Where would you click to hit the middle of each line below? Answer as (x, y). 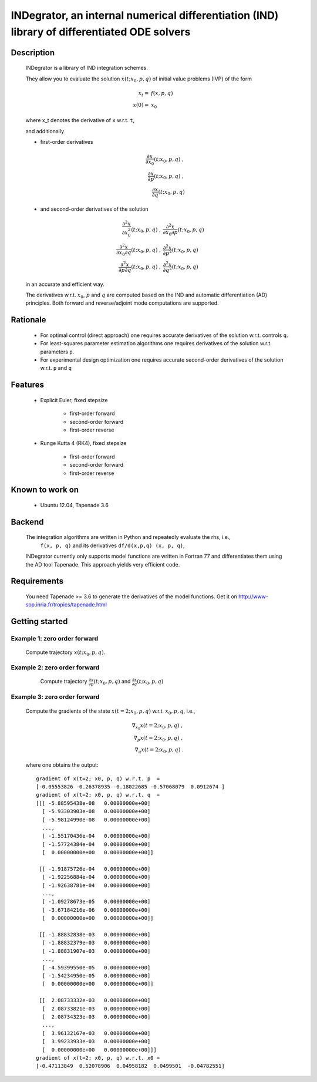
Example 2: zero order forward (55, 668)
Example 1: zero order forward (55, 639)
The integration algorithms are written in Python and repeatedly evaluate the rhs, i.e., (128, 537)
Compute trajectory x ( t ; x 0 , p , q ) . (65, 653)
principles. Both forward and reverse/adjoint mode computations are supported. (122, 303)
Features (27, 385)
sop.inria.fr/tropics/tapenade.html (66, 605)
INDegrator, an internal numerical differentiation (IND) (145, 15)
